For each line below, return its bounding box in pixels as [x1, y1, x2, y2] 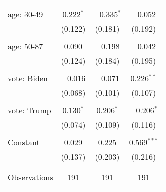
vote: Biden [8, 72, 48, 84]
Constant [8, 136, 40, 148]
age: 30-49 [8, 8, 43, 20]
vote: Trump [8, 104, 51, 116]
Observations [8, 171, 53, 183]
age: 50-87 [8, 40, 43, 52]
